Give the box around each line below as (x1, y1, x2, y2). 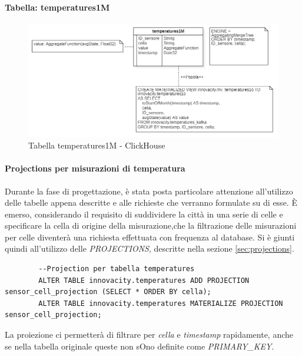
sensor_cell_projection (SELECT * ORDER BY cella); (5, 288, 211, 296)
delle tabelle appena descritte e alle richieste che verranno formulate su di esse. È (5, 196, 297, 209)
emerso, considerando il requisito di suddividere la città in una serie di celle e (5, 207, 283, 220)
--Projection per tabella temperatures (38, 265, 195, 273)
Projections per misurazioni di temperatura (5, 162, 185, 174)
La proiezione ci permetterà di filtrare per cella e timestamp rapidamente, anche (5, 328, 294, 341)
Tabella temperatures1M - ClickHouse (28, 139, 165, 151)
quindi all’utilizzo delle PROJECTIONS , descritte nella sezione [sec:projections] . (5, 242, 294, 255)
